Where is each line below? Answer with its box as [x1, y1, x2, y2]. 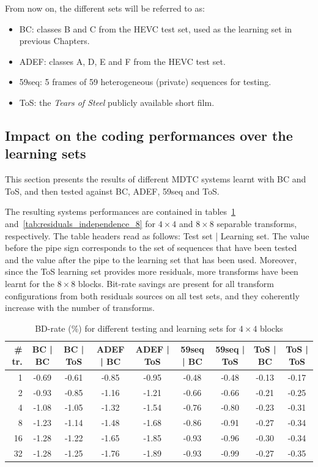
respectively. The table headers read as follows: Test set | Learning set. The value [5, 229, 309, 242]
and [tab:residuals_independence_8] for [5, 217, 156, 230]
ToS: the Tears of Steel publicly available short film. [19, 95, 215, 108]
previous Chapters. [19, 34, 90, 47]
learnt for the [5, 277, 54, 290]
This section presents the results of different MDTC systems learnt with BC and [5, 173, 306, 185]
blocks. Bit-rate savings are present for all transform [78, 277, 274, 290]
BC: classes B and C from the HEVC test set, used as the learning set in [19, 22, 292, 35]
